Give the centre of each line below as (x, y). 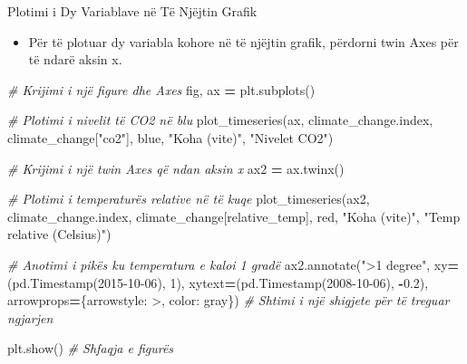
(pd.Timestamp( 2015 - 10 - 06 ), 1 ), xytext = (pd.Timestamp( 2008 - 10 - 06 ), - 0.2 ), (218, 282)
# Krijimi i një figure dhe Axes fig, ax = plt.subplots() (161, 89)
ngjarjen (30, 317)
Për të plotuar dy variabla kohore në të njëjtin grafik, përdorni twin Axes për (243, 41)
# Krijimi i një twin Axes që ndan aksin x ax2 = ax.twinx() (176, 168)
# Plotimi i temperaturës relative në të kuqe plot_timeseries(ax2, (189, 199)
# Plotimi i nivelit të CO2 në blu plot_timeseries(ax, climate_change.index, (220, 120)
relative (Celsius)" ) (59, 234)
